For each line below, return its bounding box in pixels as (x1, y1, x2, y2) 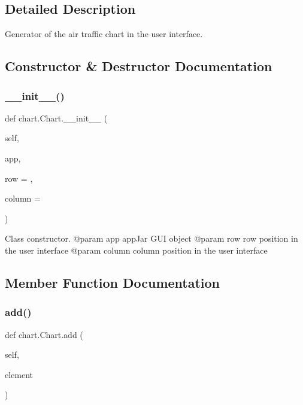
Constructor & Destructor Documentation (5, 57, 272, 75)
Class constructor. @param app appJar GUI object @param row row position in (5, 232, 298, 245)
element (5, 368, 34, 380)
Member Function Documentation (5, 273, 220, 291)
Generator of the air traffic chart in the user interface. (5, 28, 203, 40)
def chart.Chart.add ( (5, 328, 83, 340)
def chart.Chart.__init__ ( (5, 111, 108, 124)
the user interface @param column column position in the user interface (5, 243, 268, 256)
